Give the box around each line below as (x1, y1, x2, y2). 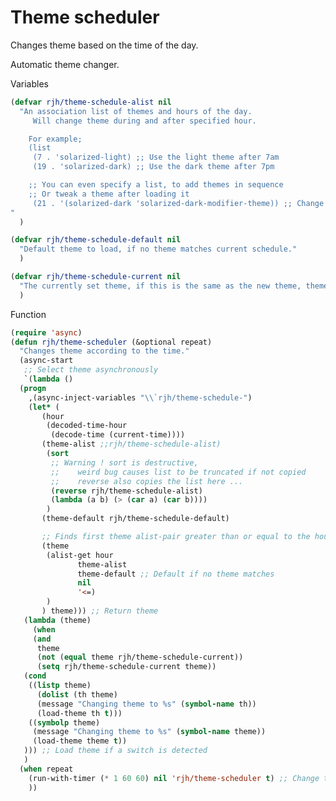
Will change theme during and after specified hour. (32, 116, 257, 126)
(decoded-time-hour (46, 421, 128, 431)
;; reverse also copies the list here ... (50, 476, 244, 486)
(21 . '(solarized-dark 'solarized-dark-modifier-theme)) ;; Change (32, 198, 325, 208)
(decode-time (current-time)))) (50, 430, 186, 440)
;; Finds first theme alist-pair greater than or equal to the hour (41, 532, 333, 542)
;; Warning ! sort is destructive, (50, 457, 199, 468)
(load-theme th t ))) (36, 708, 123, 718)
